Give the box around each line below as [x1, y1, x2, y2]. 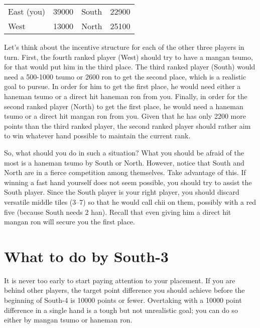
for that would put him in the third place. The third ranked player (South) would [4, 61, 255, 72]
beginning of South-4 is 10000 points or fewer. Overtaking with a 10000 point [4, 295, 242, 305]
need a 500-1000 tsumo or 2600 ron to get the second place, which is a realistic [4, 71, 246, 81]
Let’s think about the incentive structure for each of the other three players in [4, 42, 244, 52]
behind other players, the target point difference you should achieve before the [4, 285, 245, 295]
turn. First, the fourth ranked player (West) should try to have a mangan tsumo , [4, 51, 253, 62]
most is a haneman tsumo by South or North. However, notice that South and [4, 157, 244, 168]
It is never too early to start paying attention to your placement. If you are [4, 275, 235, 285]
